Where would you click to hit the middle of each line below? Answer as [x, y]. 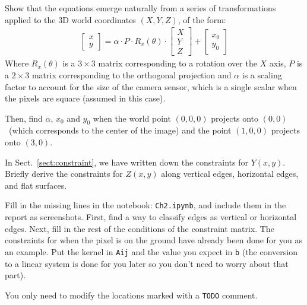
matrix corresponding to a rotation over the [178, 63]
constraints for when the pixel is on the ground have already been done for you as [154, 240]
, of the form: [202, 19]
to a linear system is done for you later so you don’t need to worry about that [147, 263]
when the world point [132, 118]
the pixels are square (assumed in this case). [85, 98]
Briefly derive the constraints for [64, 174]
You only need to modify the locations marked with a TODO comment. [131, 295]
